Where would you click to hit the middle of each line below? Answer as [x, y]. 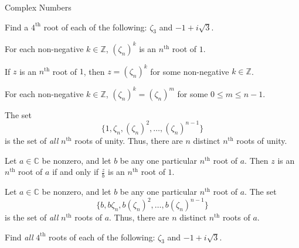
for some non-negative [190, 71]
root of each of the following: [95, 27]
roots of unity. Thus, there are [129, 140]
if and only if [76, 172]
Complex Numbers [38, 7]
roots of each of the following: [102, 237]
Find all [19, 237]
